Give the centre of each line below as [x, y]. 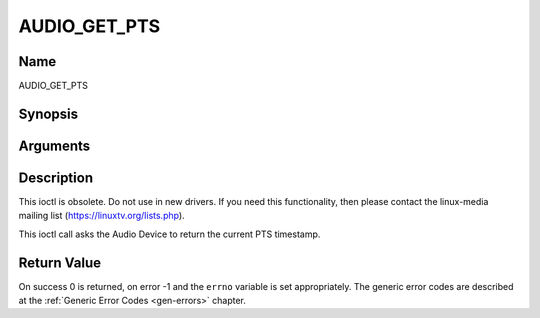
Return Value [60, 262]
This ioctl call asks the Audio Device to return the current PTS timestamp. [169, 234]
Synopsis [48, 113]
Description [56, 177]
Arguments [54, 145]
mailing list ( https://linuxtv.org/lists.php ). [101, 216]
